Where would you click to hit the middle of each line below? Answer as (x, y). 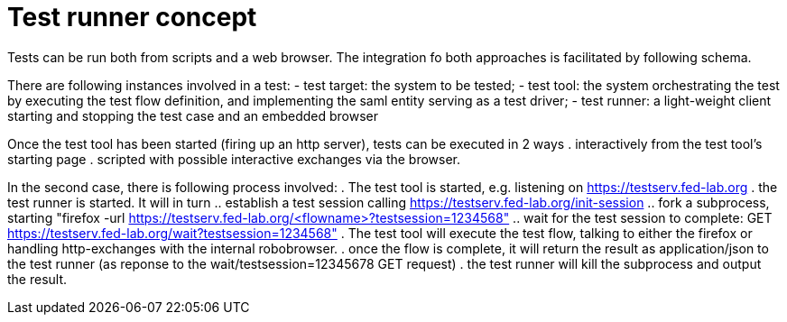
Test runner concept (132, 17)
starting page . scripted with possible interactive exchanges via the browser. (234, 159)
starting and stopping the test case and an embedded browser (193, 115)
